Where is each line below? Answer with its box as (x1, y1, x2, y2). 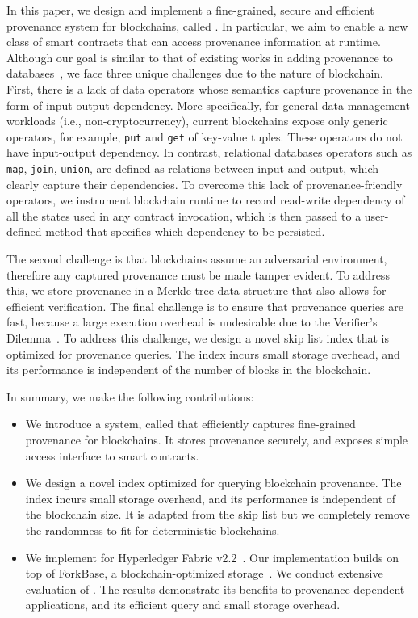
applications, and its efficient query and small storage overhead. (25, 596, 341, 613)
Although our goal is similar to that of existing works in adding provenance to (6, 48, 393, 65)
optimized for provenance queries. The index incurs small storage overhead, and (6, 345, 400, 362)
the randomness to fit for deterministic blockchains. (25, 521, 280, 538)
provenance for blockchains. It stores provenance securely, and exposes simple (25, 431, 408, 448)
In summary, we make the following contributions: (6, 388, 254, 405)
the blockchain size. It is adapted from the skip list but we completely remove (25, 506, 410, 523)
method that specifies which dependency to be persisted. (45, 223, 325, 240)
